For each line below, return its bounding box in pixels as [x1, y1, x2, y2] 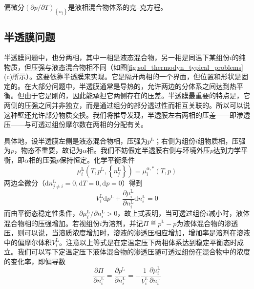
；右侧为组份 [154, 135, 195, 145]
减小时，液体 [209, 207, 250, 218]
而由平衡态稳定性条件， [4, 207, 79, 218]
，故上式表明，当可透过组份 [117, 207, 207, 218]
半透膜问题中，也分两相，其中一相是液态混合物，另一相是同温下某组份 [4, 52, 230, 62]
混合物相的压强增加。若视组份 [4, 218, 100, 228]
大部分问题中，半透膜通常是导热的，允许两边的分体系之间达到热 [31, 81, 236, 91]
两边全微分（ [4, 177, 45, 187]
